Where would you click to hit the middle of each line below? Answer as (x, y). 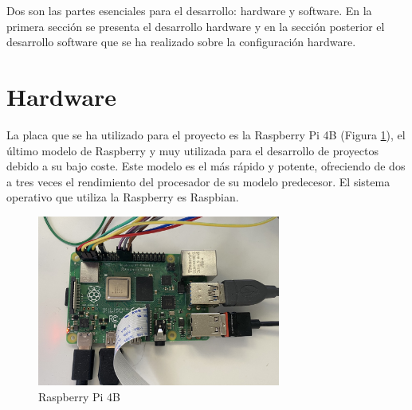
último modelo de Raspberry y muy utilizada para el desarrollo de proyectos (192, 150)
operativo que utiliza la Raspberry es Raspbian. (123, 197)
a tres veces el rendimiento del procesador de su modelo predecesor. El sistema (198, 181)
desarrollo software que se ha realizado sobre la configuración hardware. (181, 42)
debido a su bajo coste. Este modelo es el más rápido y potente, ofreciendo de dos (206, 166)
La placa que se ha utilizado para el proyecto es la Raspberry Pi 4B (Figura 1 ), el (206, 134)
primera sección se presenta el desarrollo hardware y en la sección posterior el (196, 26)
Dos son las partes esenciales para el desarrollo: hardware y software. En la (189, 10)
